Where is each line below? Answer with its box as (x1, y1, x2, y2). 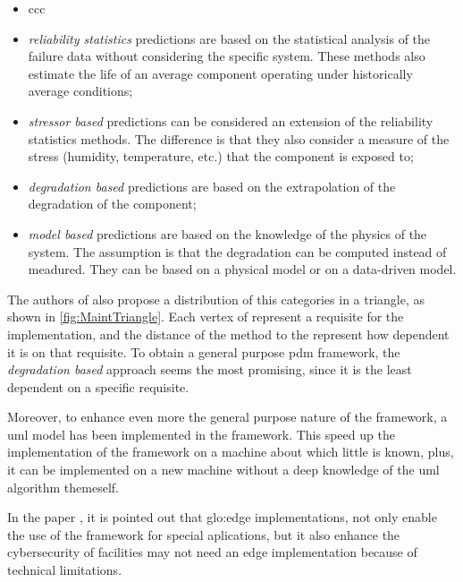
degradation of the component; (28, 194, 197, 213)
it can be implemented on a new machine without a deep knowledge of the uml (7, 460, 440, 479)
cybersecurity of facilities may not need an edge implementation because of (7, 543, 417, 561)
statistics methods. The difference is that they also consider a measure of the (28, 129, 450, 148)
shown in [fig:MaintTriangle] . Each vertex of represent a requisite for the (7, 307, 404, 326)
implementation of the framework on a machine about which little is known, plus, (7, 442, 454, 461)
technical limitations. (7, 561, 122, 579)
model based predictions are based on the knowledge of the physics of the (28, 224, 427, 243)
